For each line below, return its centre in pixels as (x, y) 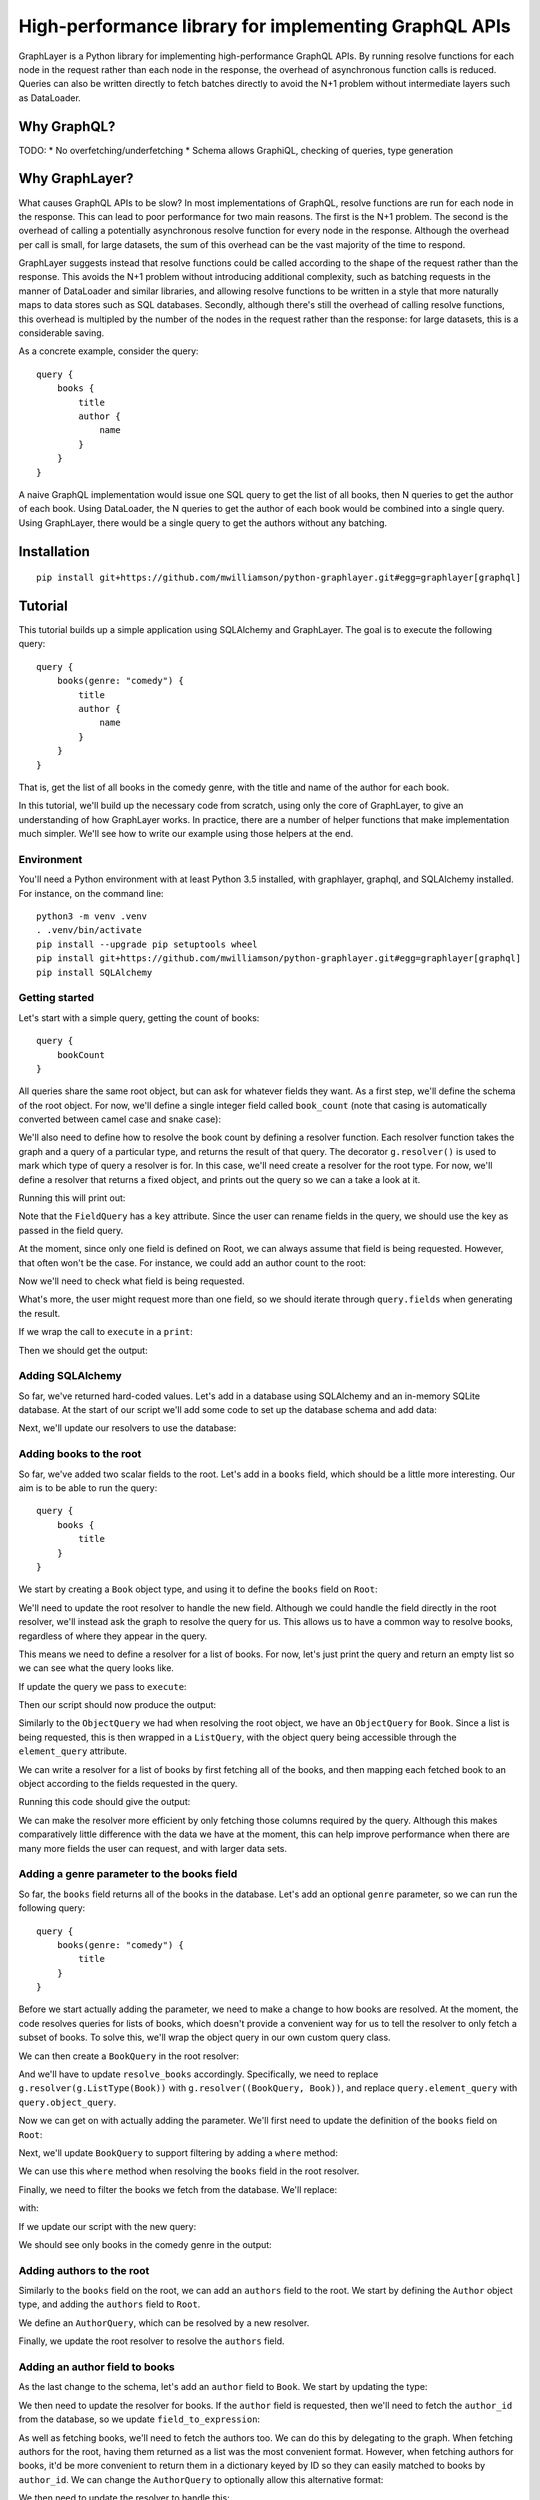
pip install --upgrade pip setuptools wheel (147, 944)
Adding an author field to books (96, 2367)
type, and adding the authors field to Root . (109, 2304)
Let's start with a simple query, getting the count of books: (139, 1017)
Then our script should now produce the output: (117, 1705)
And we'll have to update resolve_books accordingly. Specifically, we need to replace (198, 2074)
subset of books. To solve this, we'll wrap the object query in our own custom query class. (204, 2037)
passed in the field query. (71, 1230)
